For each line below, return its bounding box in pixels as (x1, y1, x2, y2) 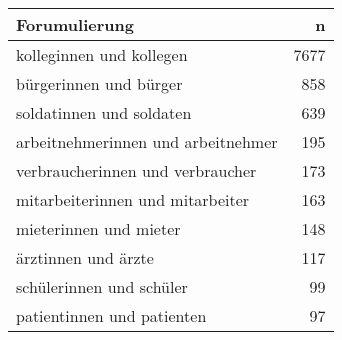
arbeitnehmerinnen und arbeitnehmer (16, 130, 278, 153)
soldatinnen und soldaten (16, 101, 192, 124)
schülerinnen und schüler (16, 275, 188, 298)
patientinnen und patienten (16, 304, 207, 327)
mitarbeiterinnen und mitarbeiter (16, 188, 250, 211)
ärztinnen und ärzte (16, 246, 154, 269)
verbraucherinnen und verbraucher (16, 159, 257, 182)
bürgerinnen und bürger (16, 72, 183, 95)
